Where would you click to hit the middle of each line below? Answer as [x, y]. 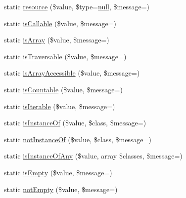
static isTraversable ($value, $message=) [65, 56]
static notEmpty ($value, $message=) [61, 189]
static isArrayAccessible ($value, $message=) [72, 73]
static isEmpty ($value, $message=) [58, 172]
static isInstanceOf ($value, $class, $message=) [75, 123]
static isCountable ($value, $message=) [63, 89]
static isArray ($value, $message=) [57, 40]
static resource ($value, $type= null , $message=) [77, 6]
